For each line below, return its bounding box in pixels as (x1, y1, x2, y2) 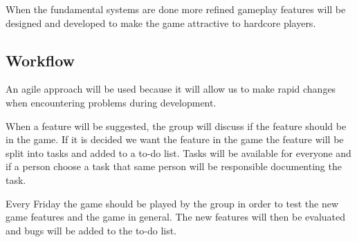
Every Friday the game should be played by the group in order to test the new (6, 196, 339, 210)
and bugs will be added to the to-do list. (6, 223, 177, 237)
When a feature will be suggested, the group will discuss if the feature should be (6, 118, 347, 133)
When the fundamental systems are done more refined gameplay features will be (6, 2, 346, 16)
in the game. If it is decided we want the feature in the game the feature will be (6, 132, 344, 147)
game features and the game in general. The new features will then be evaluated (6, 210, 346, 224)
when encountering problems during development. (6, 95, 217, 109)
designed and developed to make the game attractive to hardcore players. (6, 15, 316, 30)
